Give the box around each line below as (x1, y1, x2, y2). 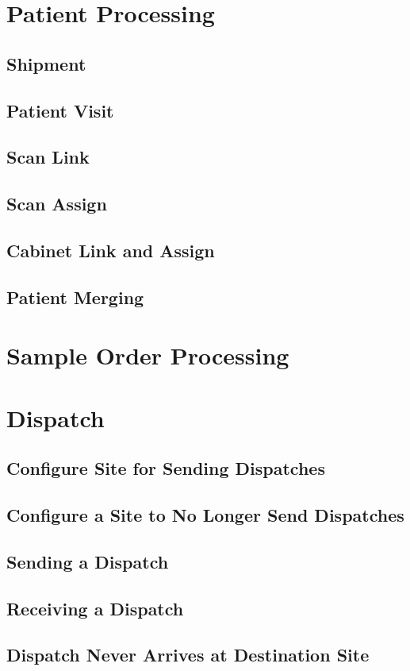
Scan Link (6, 145, 90, 169)
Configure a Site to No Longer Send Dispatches (6, 502, 404, 526)
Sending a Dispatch (6, 549, 169, 573)
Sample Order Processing (6, 339, 289, 372)
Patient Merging (6, 284, 144, 309)
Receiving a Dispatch (6, 596, 184, 620)
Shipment (6, 51, 86, 75)
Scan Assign (6, 191, 107, 216)
